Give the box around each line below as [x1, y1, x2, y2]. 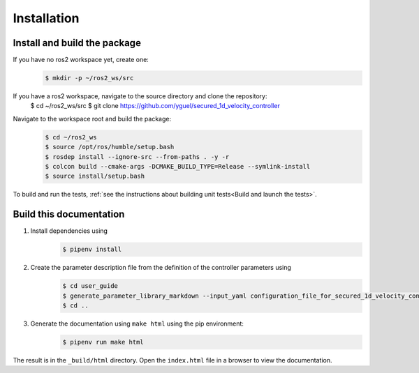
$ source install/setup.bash [45, 172, 145, 181]
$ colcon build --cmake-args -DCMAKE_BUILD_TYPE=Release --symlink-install [45, 162, 311, 170]
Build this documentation [13, 208, 125, 220]
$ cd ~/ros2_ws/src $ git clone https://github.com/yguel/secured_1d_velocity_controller [30, 102, 281, 110]
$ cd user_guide [62, 282, 119, 290]
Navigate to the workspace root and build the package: [13, 114, 171, 123]
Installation [13, 10, 80, 26]
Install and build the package [13, 37, 141, 49]
